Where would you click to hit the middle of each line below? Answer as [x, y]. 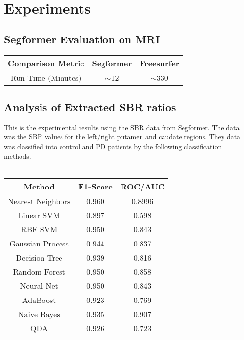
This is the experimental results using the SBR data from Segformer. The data [122, 127]
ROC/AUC [142, 186]
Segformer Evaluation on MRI [82, 39]
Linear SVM [39, 215]
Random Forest [39, 271]
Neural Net [39, 285]
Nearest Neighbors [39, 201]
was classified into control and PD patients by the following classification [113, 146]
